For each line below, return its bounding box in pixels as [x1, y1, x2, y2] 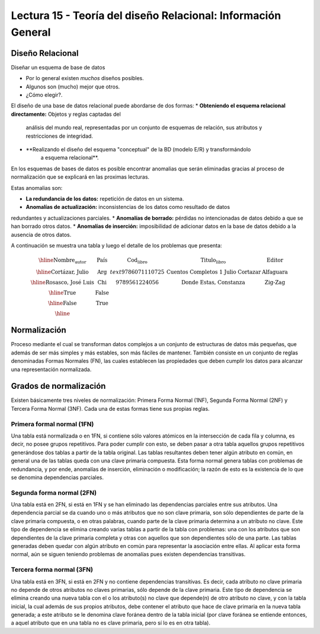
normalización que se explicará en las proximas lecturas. [11, 173, 150, 180]
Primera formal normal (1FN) [11, 420, 94, 428]
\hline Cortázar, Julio [36, 268, 89, 275]
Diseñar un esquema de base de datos [11, 64, 105, 71]
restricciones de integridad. [25, 132, 93, 140]
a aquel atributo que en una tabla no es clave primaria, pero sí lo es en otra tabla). [11, 619, 210, 626]
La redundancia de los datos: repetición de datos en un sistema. [25, 195, 184, 202]
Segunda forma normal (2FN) [11, 489, 97, 497]
